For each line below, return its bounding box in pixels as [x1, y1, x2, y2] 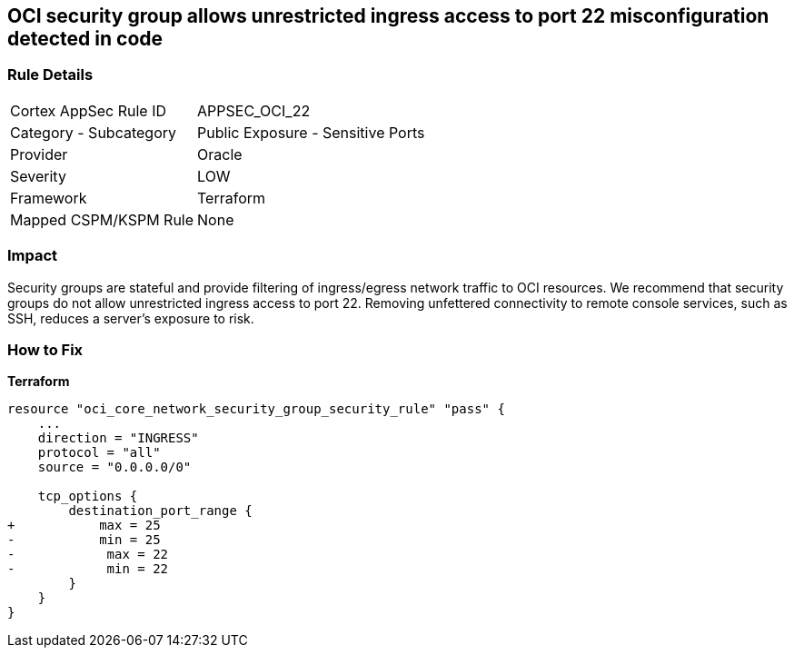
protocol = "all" [37, 445, 161, 461]
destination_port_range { [68, 503, 253, 519]
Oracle [197, 144, 243, 164]
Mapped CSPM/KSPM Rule [10, 210, 194, 229]
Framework [10, 188, 87, 207]
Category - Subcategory [10, 123, 176, 142]
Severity [10, 166, 66, 185]
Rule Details [7, 65, 94, 84]
